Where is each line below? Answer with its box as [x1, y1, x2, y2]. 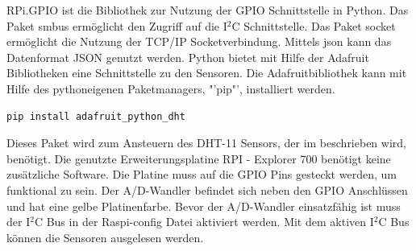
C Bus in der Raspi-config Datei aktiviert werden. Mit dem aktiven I [34, 213, 374, 230]
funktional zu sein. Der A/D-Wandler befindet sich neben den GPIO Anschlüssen [6, 181, 408, 198]
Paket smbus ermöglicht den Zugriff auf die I [6, 17, 227, 34]
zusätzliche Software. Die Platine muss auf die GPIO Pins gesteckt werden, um [6, 166, 397, 183]
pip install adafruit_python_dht [6, 110, 185, 122]
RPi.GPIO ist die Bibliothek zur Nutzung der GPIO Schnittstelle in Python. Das [6, 2, 409, 18]
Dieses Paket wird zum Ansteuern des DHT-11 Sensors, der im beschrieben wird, [6, 134, 406, 151]
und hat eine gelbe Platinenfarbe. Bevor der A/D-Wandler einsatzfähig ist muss [6, 197, 401, 214]
